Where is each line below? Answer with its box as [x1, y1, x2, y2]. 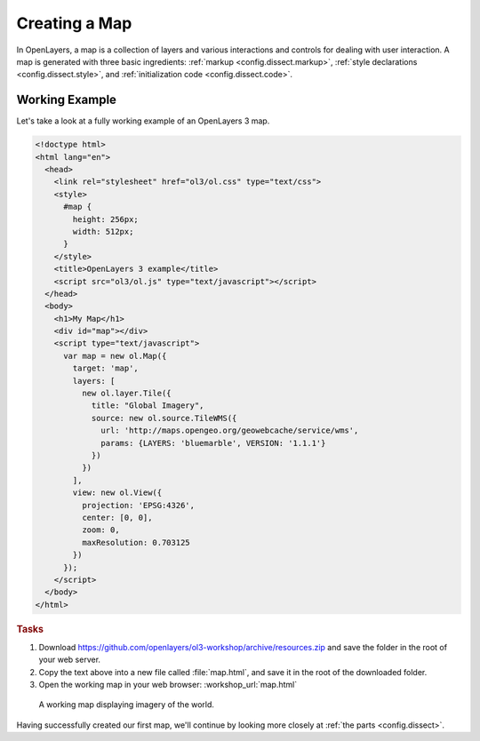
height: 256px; [72, 214, 140, 224]
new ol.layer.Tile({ [81, 388, 172, 399]
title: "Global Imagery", [91, 401, 204, 410]
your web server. [38, 654, 101, 665]
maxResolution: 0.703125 [81, 538, 190, 547]
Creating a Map [16, 13, 132, 33]
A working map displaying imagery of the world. [38, 699, 215, 710]
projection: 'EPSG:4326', [81, 500, 196, 510]
